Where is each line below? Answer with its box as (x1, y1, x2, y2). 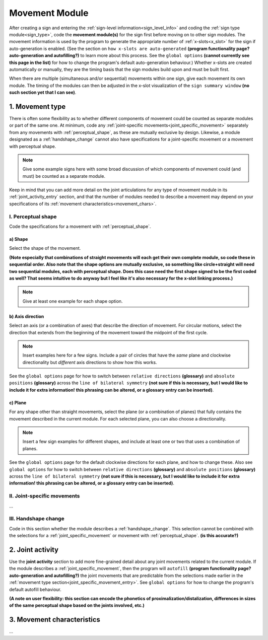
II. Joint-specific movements (9, 493, 80, 499)
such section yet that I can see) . (9, 89, 76, 95)
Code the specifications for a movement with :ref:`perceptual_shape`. (9, 223, 151, 229)
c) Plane (9, 400, 27, 406)
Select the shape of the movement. (9, 245, 81, 251)
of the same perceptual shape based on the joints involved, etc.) (9, 602, 145, 608)
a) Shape (9, 236, 28, 242)
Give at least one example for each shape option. (22, 298, 123, 304)
